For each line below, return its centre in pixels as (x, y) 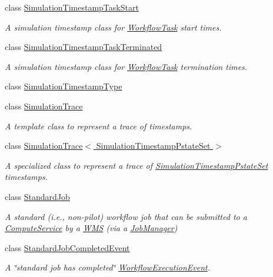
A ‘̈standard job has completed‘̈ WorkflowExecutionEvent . (108, 267)
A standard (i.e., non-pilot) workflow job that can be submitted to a (126, 216)
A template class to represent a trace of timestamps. (99, 126)
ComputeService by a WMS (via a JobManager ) (91, 228)
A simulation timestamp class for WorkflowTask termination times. (126, 66)
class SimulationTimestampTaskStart (72, 7)
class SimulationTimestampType (64, 86)
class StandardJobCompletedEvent (67, 247)
